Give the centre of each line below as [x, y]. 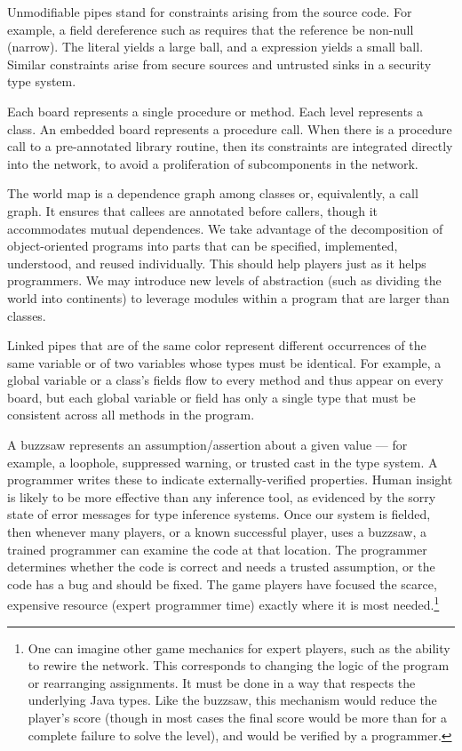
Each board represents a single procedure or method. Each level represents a [215, 111]
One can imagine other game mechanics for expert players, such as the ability [239, 647]
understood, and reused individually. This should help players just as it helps [217, 263]
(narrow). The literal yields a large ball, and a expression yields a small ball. [215, 47]
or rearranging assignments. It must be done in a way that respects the [222, 682]
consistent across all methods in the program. [131, 415]
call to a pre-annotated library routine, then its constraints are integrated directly [230, 146]
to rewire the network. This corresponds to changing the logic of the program [239, 665]
